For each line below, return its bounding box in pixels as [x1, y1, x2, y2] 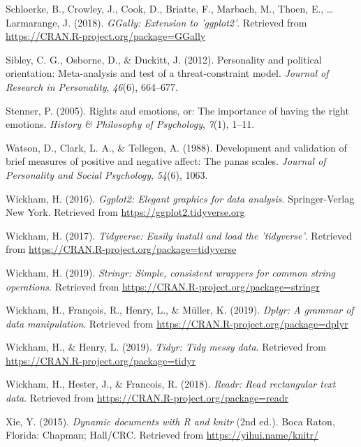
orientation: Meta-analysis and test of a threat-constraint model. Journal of [6, 66, 329, 80]
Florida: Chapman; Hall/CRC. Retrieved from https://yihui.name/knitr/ [6, 427, 319, 442]
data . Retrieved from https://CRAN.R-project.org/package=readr [6, 390, 289, 405]
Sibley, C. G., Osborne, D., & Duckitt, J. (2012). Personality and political [6, 52, 322, 66]
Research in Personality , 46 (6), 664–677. [6, 79, 178, 94]
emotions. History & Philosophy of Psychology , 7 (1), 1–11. [6, 117, 255, 131]
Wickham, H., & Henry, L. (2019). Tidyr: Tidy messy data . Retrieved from [6, 339, 326, 354]
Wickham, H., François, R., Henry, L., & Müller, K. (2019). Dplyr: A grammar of [6, 302, 354, 317]
